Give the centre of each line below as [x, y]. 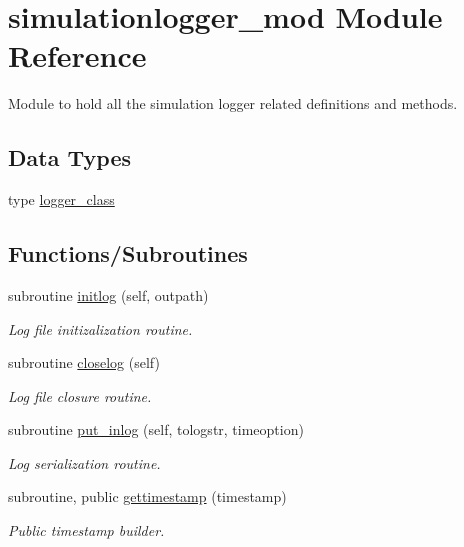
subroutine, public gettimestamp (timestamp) [147, 496]
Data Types [69, 157]
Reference [77, 55]
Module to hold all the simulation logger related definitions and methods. [233, 103]
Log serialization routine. [84, 462]
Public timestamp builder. [86, 530]
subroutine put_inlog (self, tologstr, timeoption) [156, 429]
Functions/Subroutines [128, 253]
